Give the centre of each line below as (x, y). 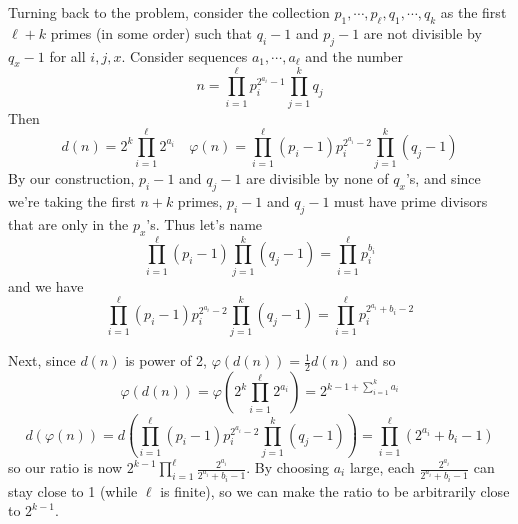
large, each (382, 467)
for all (67, 55)
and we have (46, 285)
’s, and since (443, 178)
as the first (473, 12)
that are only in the (68, 223)
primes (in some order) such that (151, 32)
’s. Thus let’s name (204, 223)
